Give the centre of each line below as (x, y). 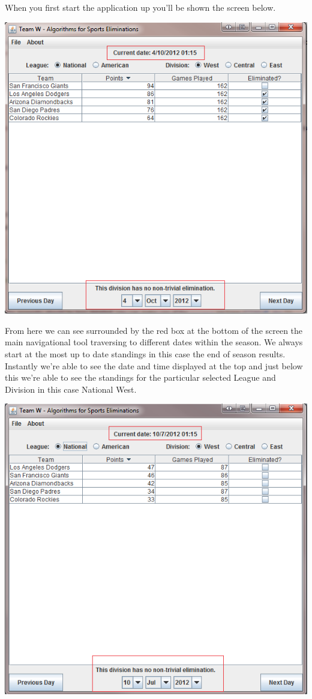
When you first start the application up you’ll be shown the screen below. (140, 7)
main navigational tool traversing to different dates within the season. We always (154, 342)
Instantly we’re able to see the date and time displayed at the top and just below (154, 365)
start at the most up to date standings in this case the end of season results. (145, 353)
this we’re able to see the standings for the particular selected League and (140, 377)
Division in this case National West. (71, 389)
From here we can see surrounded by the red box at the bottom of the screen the (154, 330)
